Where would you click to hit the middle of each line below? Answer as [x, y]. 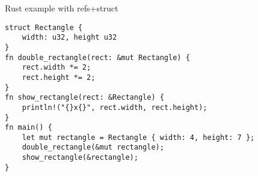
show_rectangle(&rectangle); [80, 158]
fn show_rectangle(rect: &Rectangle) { [84, 98]
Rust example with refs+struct [62, 8]
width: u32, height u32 [69, 38]
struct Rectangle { [44, 27]
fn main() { [29, 128]
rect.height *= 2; [59, 77]
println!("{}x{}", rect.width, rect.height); [115, 107]
